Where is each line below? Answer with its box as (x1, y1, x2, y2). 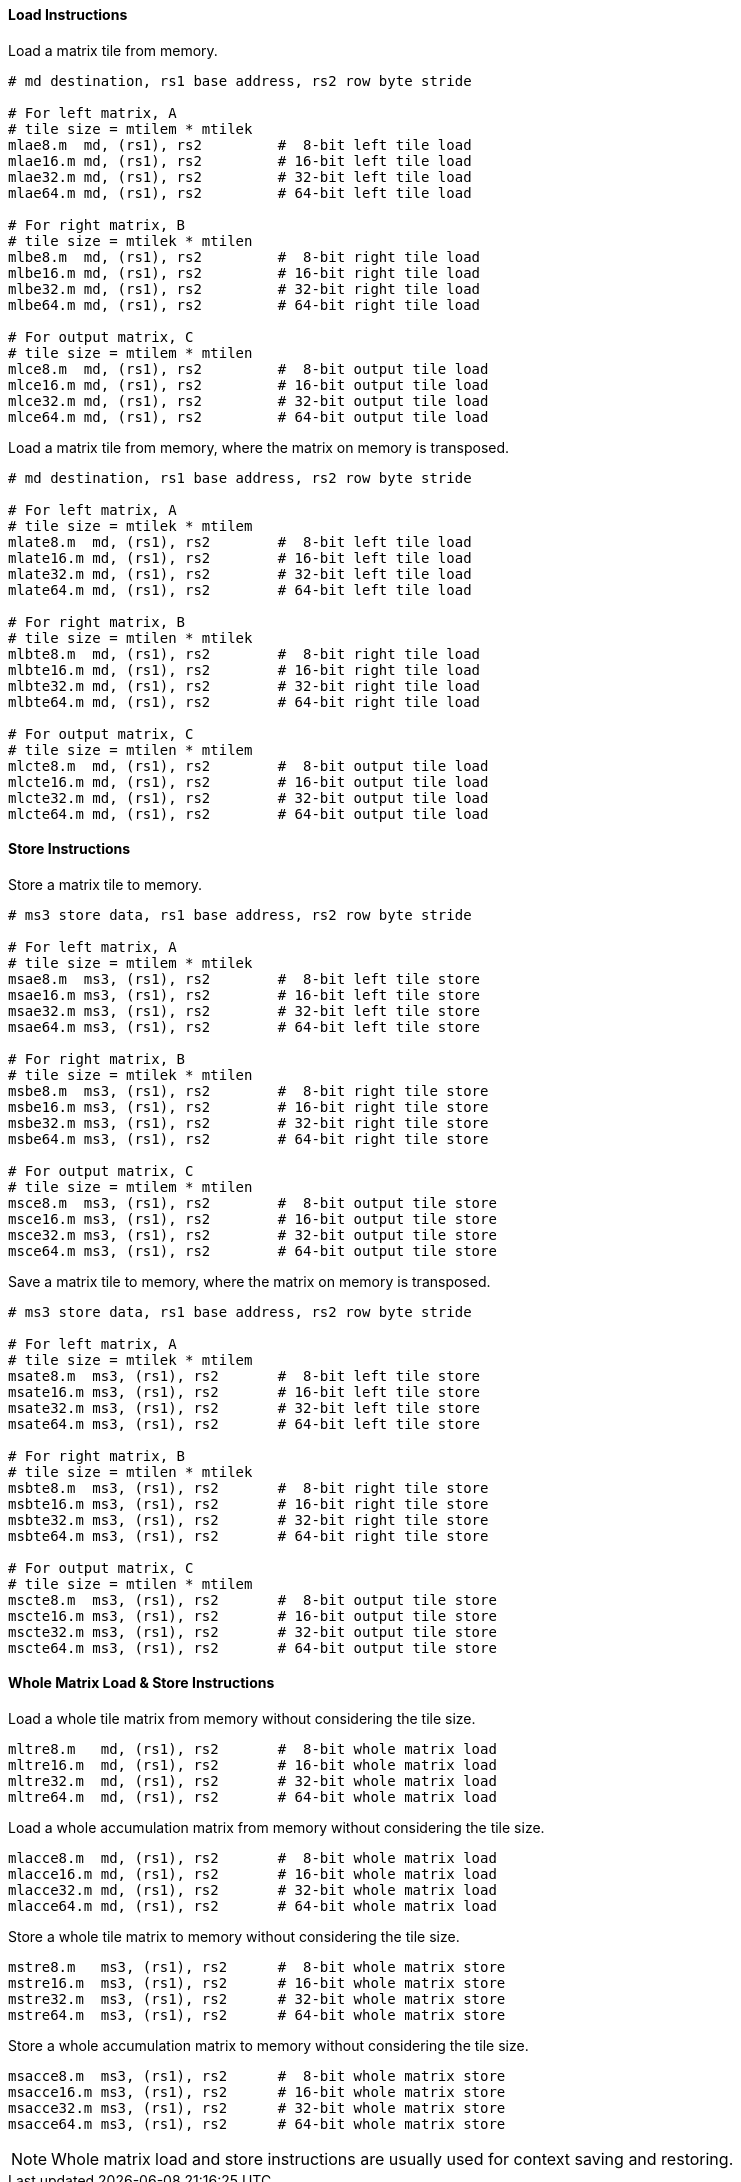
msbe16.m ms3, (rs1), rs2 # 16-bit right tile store (8, 1098, 489, 1115)
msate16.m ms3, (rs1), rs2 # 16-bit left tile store (8, 1383, 481, 1400)
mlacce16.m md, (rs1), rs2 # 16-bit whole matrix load (8, 1866, 497, 1883)
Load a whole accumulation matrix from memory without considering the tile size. (8, 1819, 545, 1837)
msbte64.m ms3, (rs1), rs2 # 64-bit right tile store (8, 1527, 489, 1544)
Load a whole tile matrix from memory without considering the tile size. (8, 1710, 476, 1728)
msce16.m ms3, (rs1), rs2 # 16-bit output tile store (8, 1210, 497, 1227)
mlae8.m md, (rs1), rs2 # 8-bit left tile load (8, 136, 472, 153)
